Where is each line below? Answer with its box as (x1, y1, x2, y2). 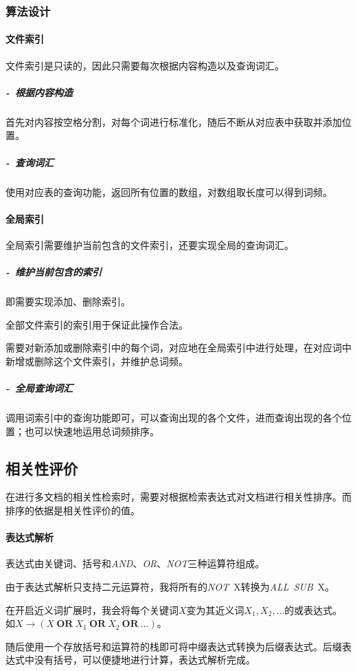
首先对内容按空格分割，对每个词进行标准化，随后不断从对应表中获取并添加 (5, 114, 342, 129)
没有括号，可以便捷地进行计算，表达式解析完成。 (34, 652, 255, 667)
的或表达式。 (284, 602, 343, 617)
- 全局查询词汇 (5, 381, 73, 395)
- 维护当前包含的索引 (5, 265, 102, 279)
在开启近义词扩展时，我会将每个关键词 (5, 602, 178, 617)
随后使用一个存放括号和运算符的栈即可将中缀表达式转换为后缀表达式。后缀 (5, 639, 342, 653)
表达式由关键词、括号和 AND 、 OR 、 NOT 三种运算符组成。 (5, 556, 265, 571)
